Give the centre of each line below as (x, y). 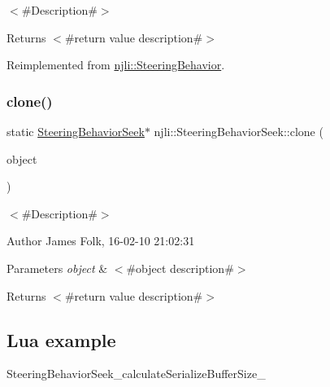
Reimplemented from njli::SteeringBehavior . (116, 65)
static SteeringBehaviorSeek (76, 131)
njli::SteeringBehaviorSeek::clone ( (239, 131)
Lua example (61, 339)
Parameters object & (57, 268)
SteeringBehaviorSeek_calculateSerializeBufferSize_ (136, 374)
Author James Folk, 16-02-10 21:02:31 (101, 241)
